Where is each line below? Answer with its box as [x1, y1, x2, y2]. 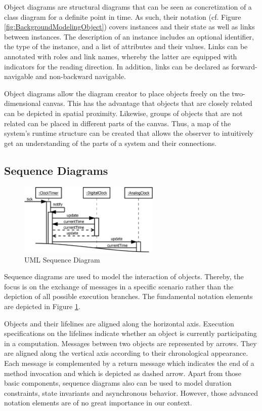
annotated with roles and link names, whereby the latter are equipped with [4, 51, 237, 61]
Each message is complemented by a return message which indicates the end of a [4, 358, 254, 368]
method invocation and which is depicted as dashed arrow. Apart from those [4, 367, 242, 378]
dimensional [4, 98, 41, 108]
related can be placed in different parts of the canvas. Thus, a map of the [4, 118, 231, 128]
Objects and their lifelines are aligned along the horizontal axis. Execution [4, 318, 234, 328]
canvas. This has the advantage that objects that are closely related [43, 98, 252, 108]
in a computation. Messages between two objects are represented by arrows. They [4, 338, 257, 348]
